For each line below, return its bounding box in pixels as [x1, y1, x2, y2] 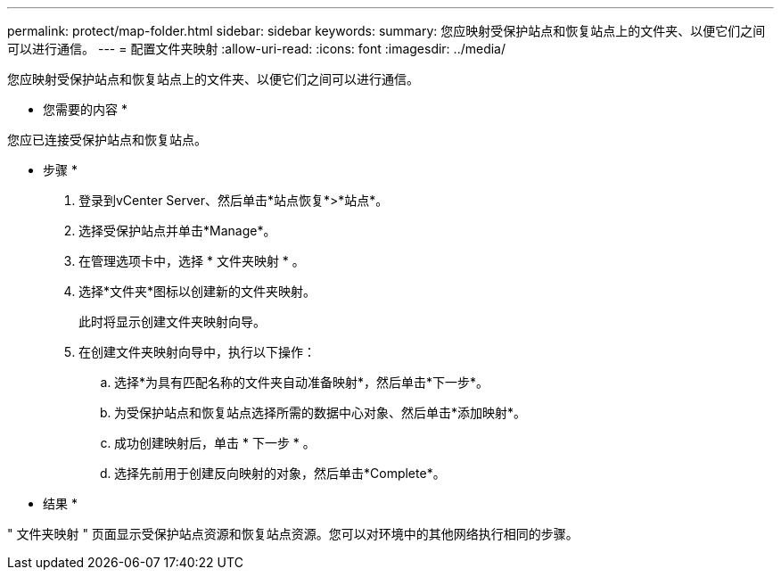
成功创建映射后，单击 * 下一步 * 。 [114, 435, 316, 450]
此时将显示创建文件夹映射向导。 [78, 314, 266, 329]
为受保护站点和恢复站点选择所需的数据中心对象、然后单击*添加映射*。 [114, 405, 527, 420]
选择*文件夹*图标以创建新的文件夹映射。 [78, 284, 317, 299]
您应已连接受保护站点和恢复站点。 [7, 132, 207, 147]
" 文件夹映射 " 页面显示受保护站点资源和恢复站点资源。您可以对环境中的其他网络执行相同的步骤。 [7, 526, 579, 541]
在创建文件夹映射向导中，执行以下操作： [78, 344, 316, 359]
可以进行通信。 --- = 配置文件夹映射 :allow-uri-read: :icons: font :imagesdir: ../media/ [7, 41, 506, 56]
